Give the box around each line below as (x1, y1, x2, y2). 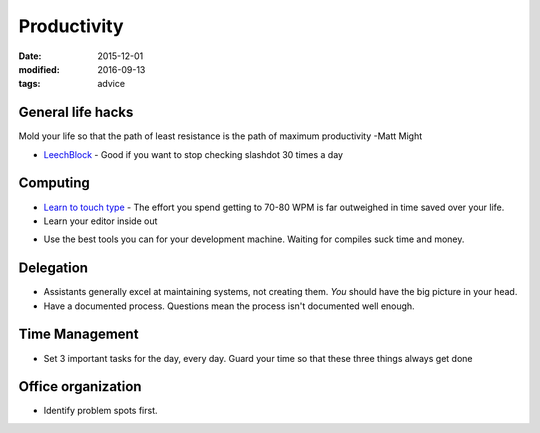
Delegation (18, 260, 89, 277)
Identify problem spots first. (43, 405, 159, 417)
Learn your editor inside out (43, 215, 158, 227)
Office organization (18, 378, 142, 395)
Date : (18, 50, 42, 62)
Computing (18, 175, 90, 192)
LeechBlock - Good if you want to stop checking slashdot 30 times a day (43, 148, 344, 160)
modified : (18, 63, 60, 75)
